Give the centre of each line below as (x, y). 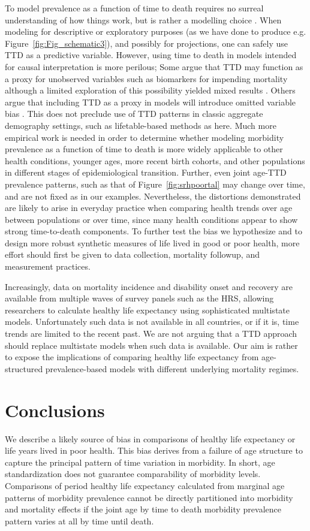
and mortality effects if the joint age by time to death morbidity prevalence (143, 509)
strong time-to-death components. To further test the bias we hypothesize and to (154, 231)
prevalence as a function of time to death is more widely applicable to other (144, 149)
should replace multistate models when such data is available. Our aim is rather (151, 345)
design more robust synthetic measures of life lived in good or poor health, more (152, 242)
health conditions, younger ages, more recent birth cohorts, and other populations (155, 160)
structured (24, 368)
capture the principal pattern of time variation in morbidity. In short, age (140, 462)
